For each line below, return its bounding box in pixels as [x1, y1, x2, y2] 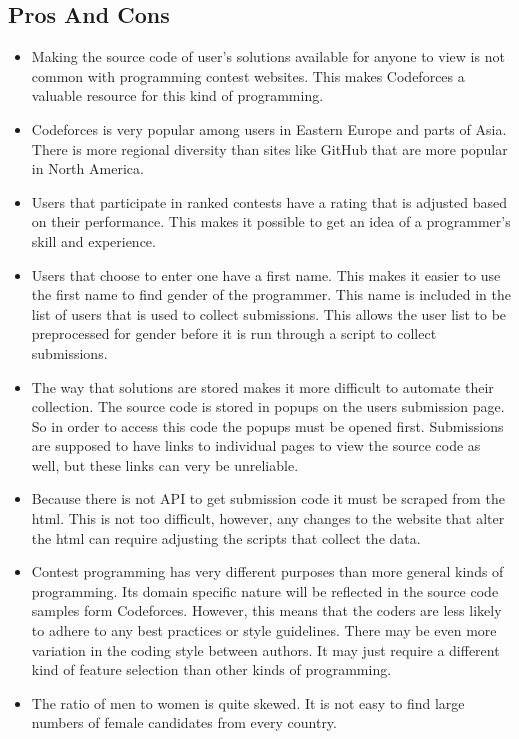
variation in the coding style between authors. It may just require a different [31, 639, 500, 660]
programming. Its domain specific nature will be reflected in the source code [31, 580, 499, 601]
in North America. [31, 158, 144, 179]
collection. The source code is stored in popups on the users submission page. [31, 396, 505, 417]
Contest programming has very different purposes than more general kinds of [31, 561, 504, 582]
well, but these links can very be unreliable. [31, 454, 299, 475]
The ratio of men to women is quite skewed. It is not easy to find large [31, 692, 465, 713]
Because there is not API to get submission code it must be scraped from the [31, 488, 505, 509]
